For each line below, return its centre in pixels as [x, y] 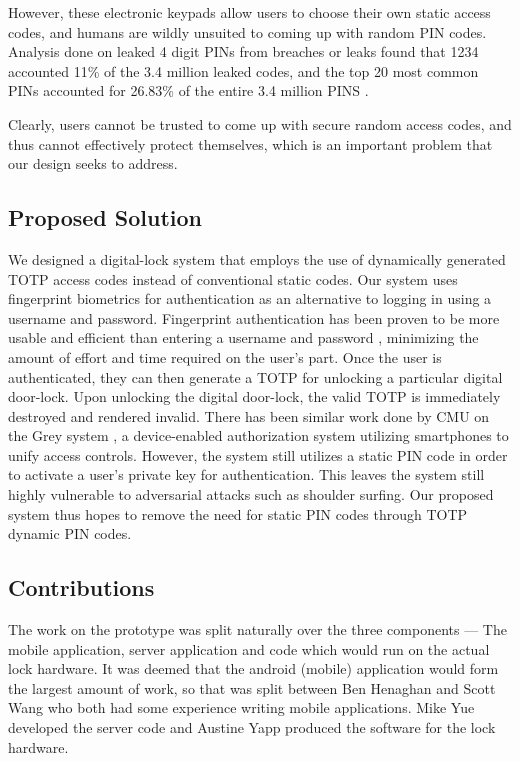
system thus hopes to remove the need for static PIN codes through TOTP [238, 513]
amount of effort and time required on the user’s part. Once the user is [225, 356]
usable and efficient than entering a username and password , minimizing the [243, 337]
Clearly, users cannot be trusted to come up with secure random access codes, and [260, 123]
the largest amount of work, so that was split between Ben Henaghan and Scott [252, 687]
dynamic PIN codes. [70, 533]
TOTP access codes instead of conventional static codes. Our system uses [233, 278]
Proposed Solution [105, 217]
